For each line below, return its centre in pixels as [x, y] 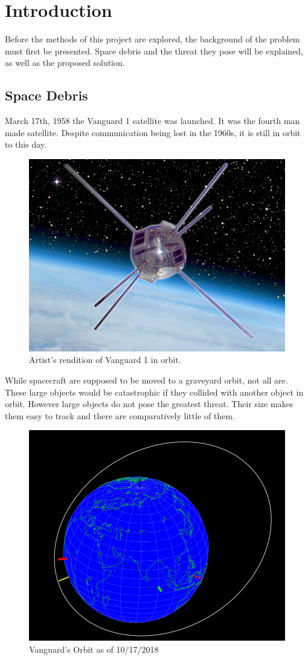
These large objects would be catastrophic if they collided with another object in [154, 392]
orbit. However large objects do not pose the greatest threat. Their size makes [149, 404]
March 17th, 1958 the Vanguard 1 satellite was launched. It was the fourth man [152, 121]
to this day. [26, 144]
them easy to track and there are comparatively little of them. [120, 415]
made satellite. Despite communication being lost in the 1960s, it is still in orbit [153, 132]
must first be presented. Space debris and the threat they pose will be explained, [154, 51]
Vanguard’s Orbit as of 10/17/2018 [94, 649]
